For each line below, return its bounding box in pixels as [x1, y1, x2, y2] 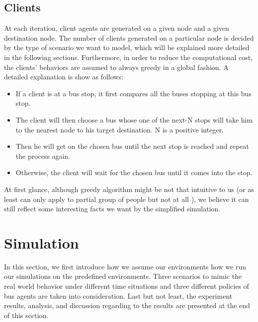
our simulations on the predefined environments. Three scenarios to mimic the [4, 271, 242, 281]
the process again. [15, 150, 71, 161]
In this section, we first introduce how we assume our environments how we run [4, 261, 247, 271]
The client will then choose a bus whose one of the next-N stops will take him [15, 114, 253, 125]
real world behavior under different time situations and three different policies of [4, 281, 249, 291]
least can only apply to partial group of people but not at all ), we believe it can [4, 193, 249, 204]
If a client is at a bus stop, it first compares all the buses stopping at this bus [15, 88, 252, 98]
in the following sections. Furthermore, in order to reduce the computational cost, [4, 52, 253, 62]
